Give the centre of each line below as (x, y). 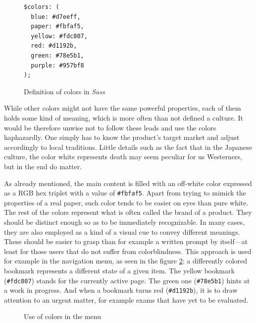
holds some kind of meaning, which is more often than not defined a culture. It (124, 117)
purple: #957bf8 (57, 65)
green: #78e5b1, (57, 55)
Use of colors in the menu (63, 316)
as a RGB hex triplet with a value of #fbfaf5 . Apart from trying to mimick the (125, 193)
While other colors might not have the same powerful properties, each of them (123, 108)
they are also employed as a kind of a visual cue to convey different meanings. (122, 231)
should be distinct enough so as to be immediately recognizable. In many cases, (124, 222)
